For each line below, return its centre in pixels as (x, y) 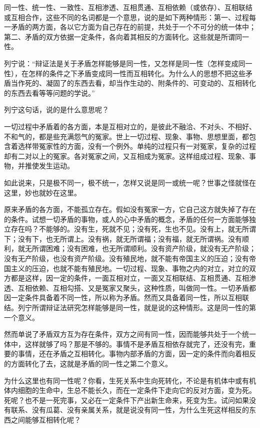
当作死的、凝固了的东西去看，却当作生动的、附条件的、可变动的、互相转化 (133, 83)
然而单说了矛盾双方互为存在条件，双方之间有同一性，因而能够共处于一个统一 (130, 334)
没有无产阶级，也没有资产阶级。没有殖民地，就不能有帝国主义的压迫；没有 (126, 258)
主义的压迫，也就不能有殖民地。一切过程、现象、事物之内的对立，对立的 (130, 268)
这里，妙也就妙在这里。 (42, 192)
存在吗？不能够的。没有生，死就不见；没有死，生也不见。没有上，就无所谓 (133, 229)
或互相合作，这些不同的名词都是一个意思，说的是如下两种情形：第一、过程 (126, 17)
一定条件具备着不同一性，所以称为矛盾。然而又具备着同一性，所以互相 (126, 297)
